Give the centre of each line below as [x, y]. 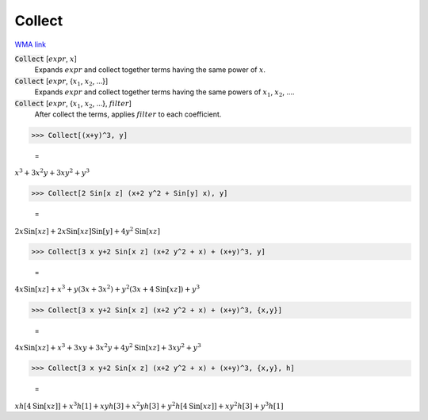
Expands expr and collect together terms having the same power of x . [150, 70]
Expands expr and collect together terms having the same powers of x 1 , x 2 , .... [164, 93]
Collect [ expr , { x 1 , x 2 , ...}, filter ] [73, 104]
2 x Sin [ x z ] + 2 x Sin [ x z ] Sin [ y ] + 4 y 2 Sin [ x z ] [87, 231]
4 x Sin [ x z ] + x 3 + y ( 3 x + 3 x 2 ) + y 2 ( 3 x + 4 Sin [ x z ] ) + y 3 [107, 289]
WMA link [31, 44]
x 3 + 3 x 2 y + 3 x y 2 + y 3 [52, 172]
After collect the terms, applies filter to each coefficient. [128, 114]
